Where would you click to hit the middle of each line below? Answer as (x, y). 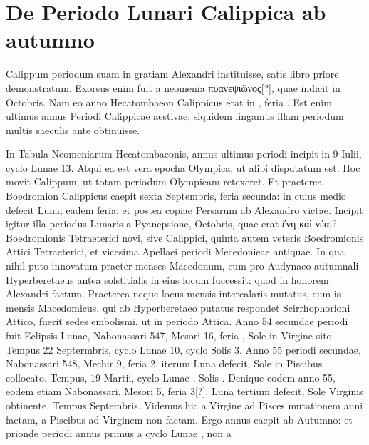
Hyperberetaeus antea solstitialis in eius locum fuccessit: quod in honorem (167, 279)
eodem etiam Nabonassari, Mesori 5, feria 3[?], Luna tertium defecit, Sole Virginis (184, 391)
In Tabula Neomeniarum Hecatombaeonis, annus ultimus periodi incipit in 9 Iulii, (184, 154)
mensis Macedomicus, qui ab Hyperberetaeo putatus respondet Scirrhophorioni (178, 307)
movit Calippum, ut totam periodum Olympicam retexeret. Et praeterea (164, 181)
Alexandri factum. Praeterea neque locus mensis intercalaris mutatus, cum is (173, 293)
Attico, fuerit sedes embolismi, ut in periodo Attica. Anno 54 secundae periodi (177, 321)
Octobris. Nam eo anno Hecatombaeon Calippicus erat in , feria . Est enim (169, 102)
